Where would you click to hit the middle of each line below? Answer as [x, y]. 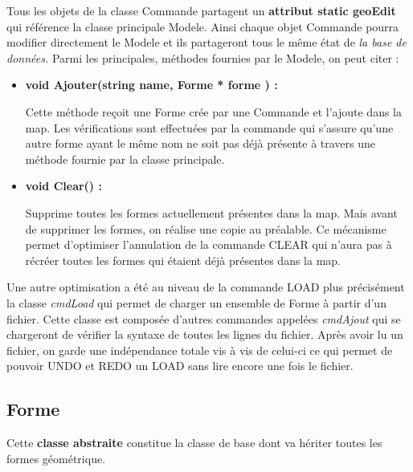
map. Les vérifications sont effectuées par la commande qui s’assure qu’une [209, 127]
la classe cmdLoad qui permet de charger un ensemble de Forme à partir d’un [196, 302]
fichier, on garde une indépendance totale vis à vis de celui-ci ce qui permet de [200, 350]
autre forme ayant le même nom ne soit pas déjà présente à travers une [200, 143]
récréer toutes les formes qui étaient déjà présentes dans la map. [183, 260]
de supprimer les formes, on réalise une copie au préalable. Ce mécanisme [206, 228]
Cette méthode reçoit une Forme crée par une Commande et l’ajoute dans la [214, 111]
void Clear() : [63, 186]
